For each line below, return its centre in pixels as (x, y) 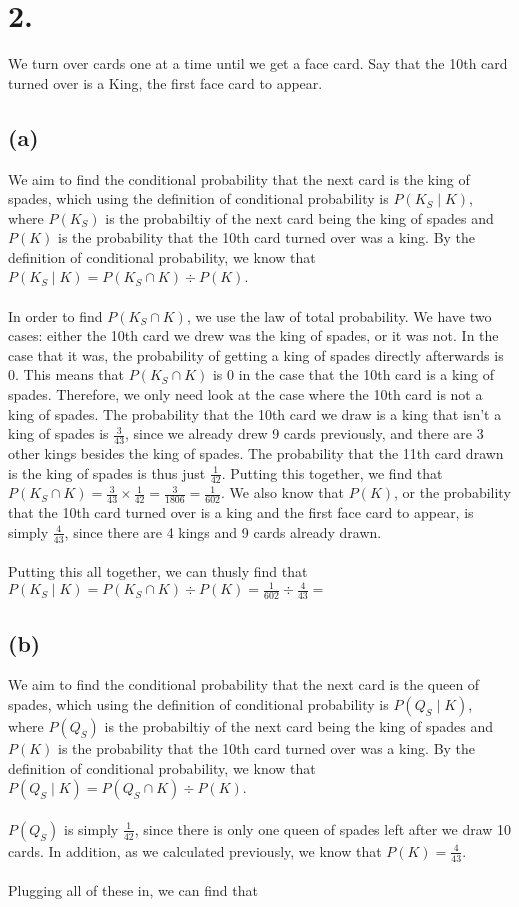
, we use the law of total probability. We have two (339, 315)
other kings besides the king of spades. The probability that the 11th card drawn (256, 453)
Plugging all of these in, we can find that (133, 890)
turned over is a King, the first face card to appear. (165, 82)
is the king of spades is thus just (107, 472)
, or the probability (452, 492)
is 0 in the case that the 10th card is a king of (353, 374)
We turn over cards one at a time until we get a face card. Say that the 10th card (258, 63)
